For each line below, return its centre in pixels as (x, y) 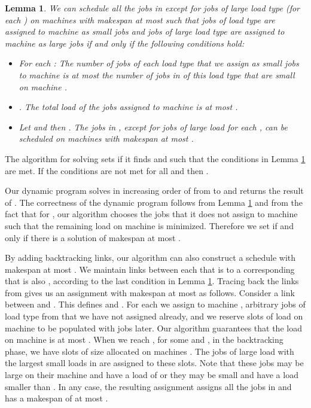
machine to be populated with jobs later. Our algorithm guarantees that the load (153, 328)
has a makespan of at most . (57, 398)
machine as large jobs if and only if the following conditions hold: (125, 43)
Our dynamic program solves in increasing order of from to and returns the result (154, 191)
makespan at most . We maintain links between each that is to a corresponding (150, 269)
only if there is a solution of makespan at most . (93, 237)
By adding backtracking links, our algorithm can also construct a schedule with (150, 258)
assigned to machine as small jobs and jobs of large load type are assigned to (145, 31)
